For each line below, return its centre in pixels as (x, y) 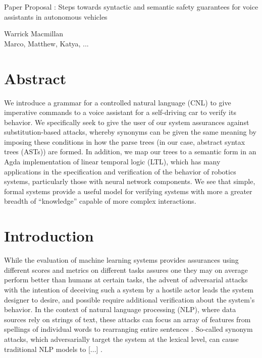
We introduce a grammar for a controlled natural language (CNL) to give (118, 102)
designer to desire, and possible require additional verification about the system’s (129, 299)
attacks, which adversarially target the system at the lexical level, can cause (121, 339)
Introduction (49, 236)
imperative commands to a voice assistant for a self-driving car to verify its (120, 112)
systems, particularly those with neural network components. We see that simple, (130, 181)
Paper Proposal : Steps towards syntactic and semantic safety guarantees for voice (131, 7)
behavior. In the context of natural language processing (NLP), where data (120, 309)
